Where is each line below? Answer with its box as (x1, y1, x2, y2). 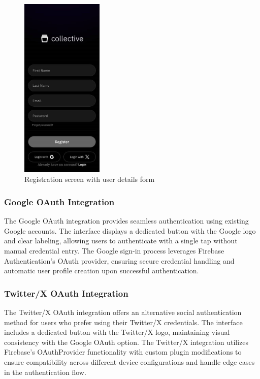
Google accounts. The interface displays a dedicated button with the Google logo (4, 225, 256, 236)
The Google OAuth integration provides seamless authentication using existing (4, 215, 249, 226)
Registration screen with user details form (24, 174, 155, 184)
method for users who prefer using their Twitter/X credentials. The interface (4, 317, 243, 327)
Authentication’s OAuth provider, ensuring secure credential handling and (4, 255, 235, 266)
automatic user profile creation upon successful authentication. (4, 265, 199, 276)
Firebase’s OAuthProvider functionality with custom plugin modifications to (4, 346, 242, 357)
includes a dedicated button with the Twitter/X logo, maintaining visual (4, 327, 230, 337)
